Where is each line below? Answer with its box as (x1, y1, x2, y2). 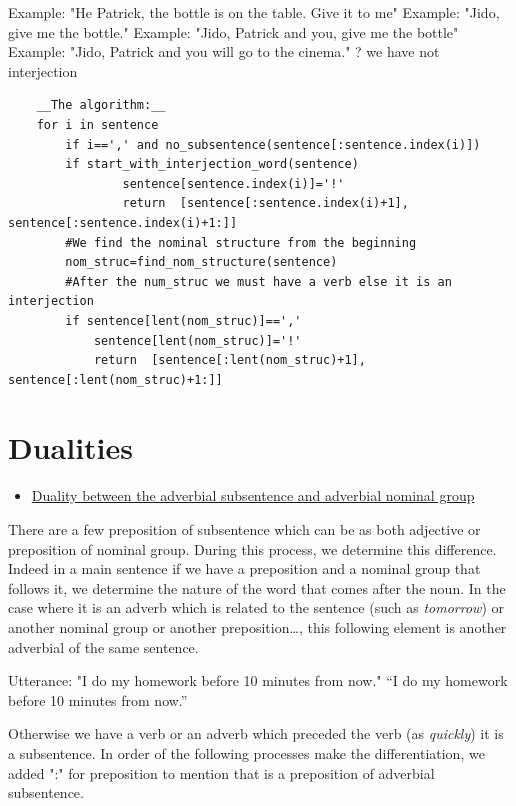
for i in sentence (36, 117, 159, 132)
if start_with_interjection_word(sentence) (65, 157, 359, 172)
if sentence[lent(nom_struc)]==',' (65, 313, 302, 328)
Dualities (8, 427, 134, 468)
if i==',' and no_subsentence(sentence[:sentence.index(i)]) (65, 137, 481, 152)
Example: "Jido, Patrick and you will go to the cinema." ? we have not (8, 41, 440, 62)
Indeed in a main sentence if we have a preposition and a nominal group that (8, 558, 481, 579)
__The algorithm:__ (36, 98, 166, 113)
